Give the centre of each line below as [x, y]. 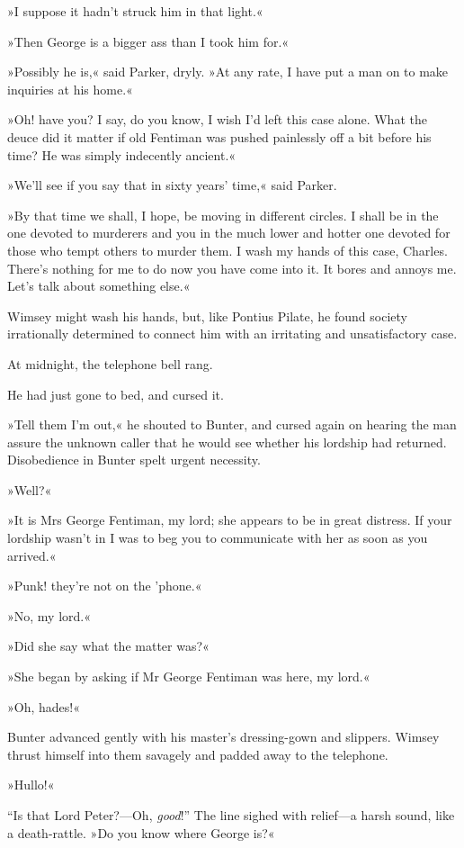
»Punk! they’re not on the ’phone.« [105, 586]
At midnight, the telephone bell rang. [110, 363]
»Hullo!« [31, 785]
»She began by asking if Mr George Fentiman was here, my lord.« [189, 677]
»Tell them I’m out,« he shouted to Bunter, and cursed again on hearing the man [232, 424]
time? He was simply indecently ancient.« [122, 154]
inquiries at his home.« [70, 89]
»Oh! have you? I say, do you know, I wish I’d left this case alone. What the [217, 119]
